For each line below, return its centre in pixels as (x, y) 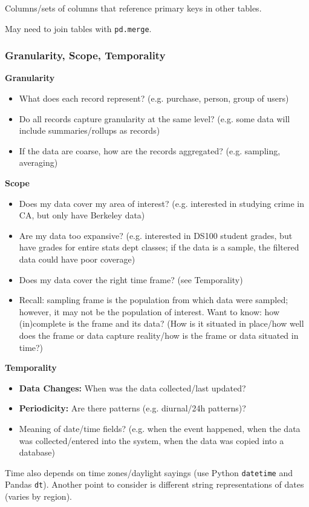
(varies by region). (38, 496)
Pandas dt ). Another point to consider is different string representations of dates (154, 484)
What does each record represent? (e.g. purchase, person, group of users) (154, 98)
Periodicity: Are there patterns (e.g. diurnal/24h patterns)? (132, 408)
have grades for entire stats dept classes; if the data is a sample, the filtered (159, 247)
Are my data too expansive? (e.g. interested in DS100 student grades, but (156, 235)
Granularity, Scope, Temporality (85, 55)
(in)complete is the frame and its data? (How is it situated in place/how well (161, 323)
